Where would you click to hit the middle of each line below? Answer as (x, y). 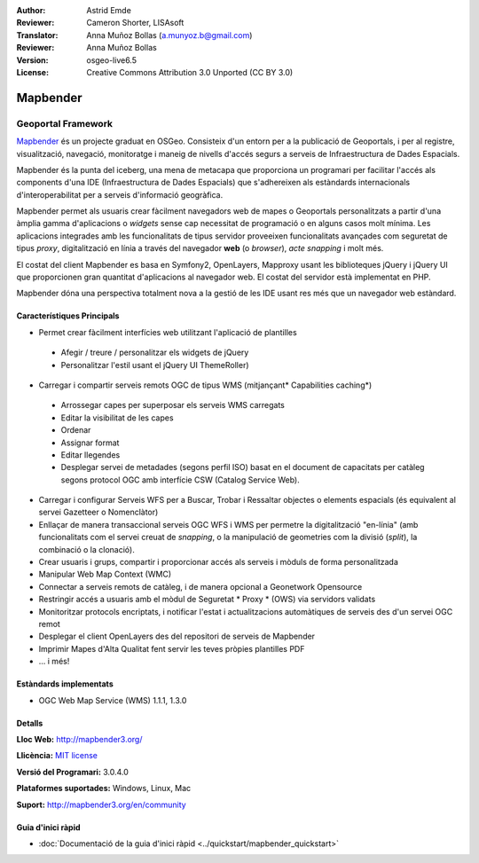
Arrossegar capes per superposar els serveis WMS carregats (173, 405)
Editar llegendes (90, 455)
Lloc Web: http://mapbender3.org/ (79, 739)
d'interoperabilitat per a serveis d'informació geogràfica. (120, 194)
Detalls (30, 723)
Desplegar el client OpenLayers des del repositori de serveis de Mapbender (177, 636)
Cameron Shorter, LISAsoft (135, 23)
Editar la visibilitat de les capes (117, 418)
